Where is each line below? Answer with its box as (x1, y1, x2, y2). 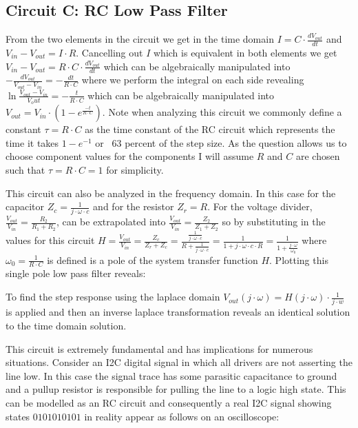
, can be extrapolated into (56, 214, 166, 229)
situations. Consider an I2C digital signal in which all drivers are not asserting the (6, 355, 352, 369)
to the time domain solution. (6, 318, 127, 332)
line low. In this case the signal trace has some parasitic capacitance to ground (6, 368, 337, 383)
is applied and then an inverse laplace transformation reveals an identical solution (6, 305, 350, 319)
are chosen (295, 149, 340, 163)
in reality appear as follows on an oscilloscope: (84, 409, 280, 423)
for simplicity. (106, 162, 164, 176)
